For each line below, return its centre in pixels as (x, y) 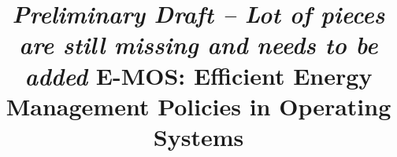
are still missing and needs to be (198, 45)
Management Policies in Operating (198, 106)
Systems (198, 136)
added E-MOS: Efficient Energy (198, 75)
